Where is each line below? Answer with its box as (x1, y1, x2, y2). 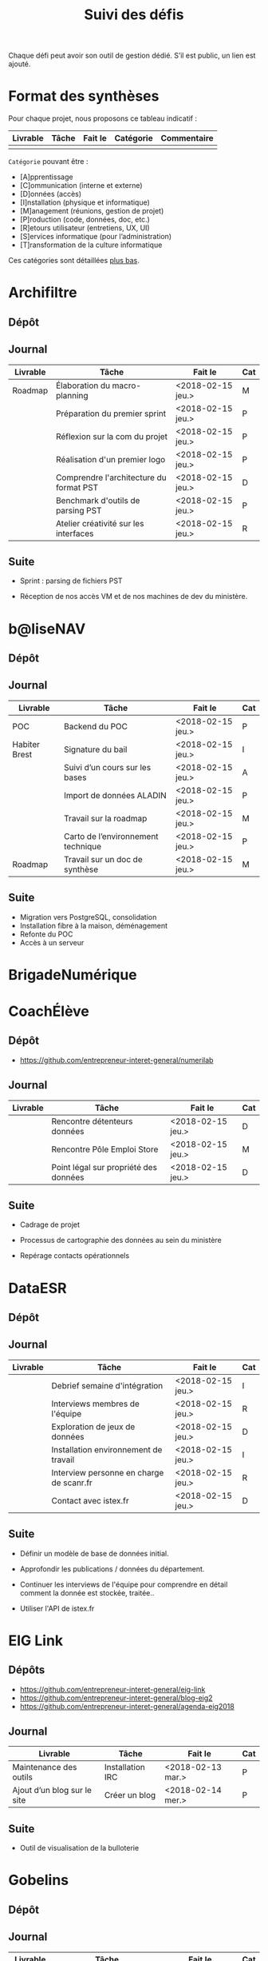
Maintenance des (12, 1762, 77, 1773)
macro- (112, 380, 142, 391)
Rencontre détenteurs (51, 1116, 133, 1127)
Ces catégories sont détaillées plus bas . (8, 256, 140, 266)
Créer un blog (104, 1790, 156, 1801)
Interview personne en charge (51, 1467, 164, 1478)
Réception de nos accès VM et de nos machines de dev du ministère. (19, 592, 248, 601)
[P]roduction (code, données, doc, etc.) (19, 214, 150, 225)
